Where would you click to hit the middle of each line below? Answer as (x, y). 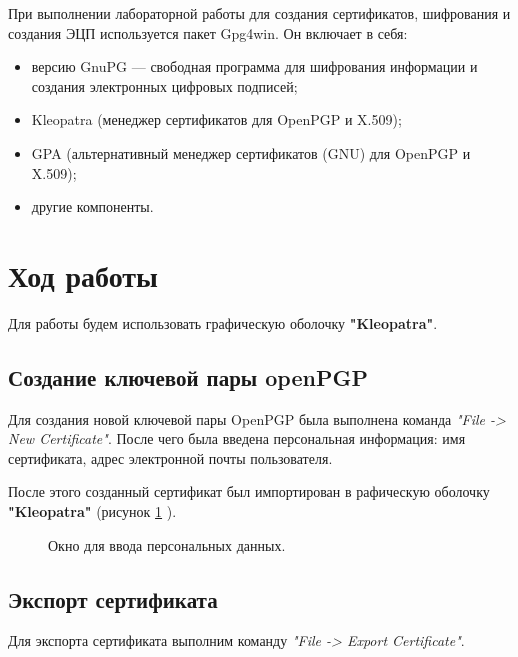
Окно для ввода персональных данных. (167, 544)
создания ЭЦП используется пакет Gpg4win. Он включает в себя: (208, 32)
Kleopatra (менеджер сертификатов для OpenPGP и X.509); (216, 119)
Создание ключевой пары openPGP (188, 376)
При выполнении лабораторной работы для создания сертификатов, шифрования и (259, 13)
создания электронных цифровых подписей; (164, 85)
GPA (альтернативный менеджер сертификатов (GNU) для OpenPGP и (251, 152)
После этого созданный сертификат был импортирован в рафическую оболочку (249, 491)
